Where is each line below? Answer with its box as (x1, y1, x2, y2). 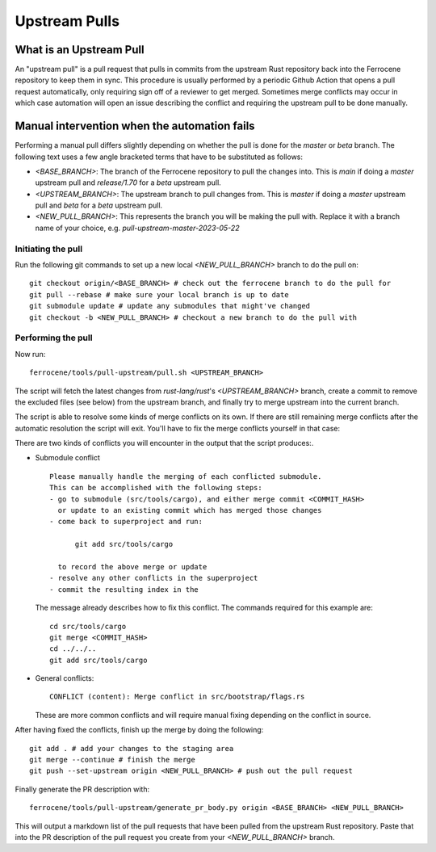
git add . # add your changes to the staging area (29, 744, 234, 753)
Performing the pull (15, 332, 93, 343)
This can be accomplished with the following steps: (49, 483, 262, 493)
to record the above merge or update (57, 562, 208, 571)
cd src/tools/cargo (49, 622, 127, 631)
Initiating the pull (15, 243, 83, 254)
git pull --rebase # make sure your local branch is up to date (29, 290, 290, 299)
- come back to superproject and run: (49, 517, 203, 527)
